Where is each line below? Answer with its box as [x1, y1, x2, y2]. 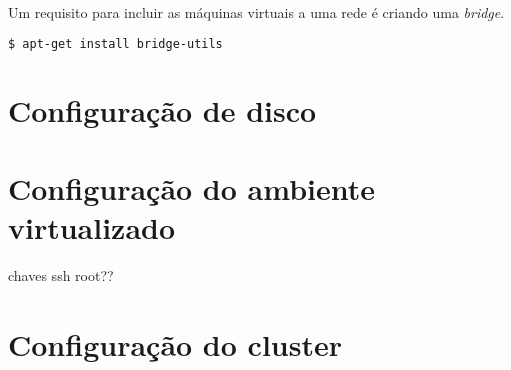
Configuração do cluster [8, 323, 342, 364]
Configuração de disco [8, 89, 317, 130]
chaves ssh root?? [8, 265, 114, 286]
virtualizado [8, 207, 176, 248]
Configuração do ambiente [8, 168, 375, 209]
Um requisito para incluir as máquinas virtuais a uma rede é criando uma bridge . [8, 2, 505, 22]
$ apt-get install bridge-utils [8, 36, 223, 51]
